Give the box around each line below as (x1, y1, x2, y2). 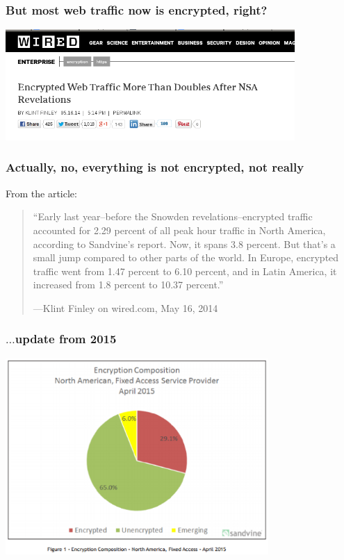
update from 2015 (15, 330, 117, 347)
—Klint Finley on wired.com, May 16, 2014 (33, 300, 218, 315)
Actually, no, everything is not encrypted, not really (6, 158, 304, 176)
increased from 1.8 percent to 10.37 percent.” (33, 277, 224, 292)
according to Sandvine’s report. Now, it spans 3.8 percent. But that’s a (33, 236, 336, 251)
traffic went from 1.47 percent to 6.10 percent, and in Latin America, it (33, 263, 337, 278)
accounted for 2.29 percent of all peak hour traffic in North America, (33, 222, 326, 237)
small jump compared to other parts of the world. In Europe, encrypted (33, 250, 339, 265)
